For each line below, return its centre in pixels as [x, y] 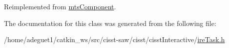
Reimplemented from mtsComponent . [60, 6]
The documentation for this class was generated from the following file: [110, 23]
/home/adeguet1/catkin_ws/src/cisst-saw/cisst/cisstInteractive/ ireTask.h [114, 39]
